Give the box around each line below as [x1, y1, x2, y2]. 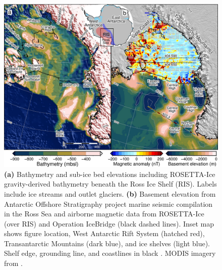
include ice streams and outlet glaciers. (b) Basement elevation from [4, 188, 216, 199]
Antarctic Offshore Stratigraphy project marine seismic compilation [4, 198, 213, 209]
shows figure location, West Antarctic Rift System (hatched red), [4, 228, 205, 239]
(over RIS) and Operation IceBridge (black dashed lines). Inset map [4, 218, 214, 229]
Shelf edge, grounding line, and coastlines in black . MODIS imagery [4, 248, 216, 258]
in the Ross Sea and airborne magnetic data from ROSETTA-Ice [4, 208, 204, 219]
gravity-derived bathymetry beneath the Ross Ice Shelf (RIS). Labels [4, 178, 217, 189]
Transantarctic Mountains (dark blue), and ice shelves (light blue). [4, 238, 210, 248]
